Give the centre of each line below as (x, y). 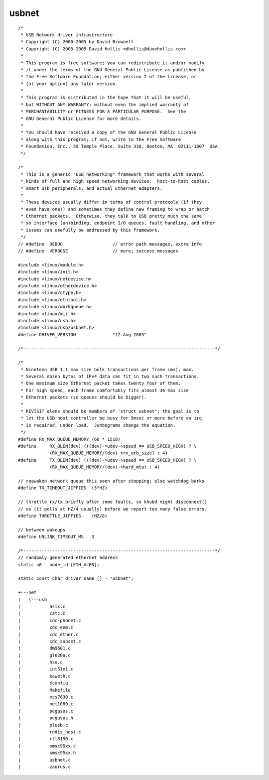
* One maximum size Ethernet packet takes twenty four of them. (101, 383)
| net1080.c (46, 704)
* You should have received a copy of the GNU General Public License (109, 132)
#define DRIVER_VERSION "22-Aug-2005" (82, 334)
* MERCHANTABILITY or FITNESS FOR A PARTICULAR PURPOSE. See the (103, 112)
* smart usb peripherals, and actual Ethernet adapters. (92, 188)
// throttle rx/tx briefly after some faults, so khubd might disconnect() (113, 502)
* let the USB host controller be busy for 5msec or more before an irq (111, 418)
